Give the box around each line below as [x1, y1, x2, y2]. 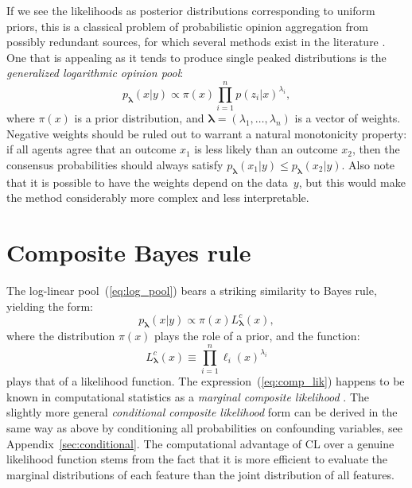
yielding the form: [6, 297, 93, 314]
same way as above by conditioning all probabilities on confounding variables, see [6, 419, 402, 436]
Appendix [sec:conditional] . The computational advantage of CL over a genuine [6, 435, 395, 451]
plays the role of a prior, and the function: [154, 327, 360, 344]
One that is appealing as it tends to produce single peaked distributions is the [6, 48, 387, 65]
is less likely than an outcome [194, 141, 338, 157]
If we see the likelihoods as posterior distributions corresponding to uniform [6, 2, 375, 18]
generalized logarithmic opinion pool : [6, 64, 184, 81]
